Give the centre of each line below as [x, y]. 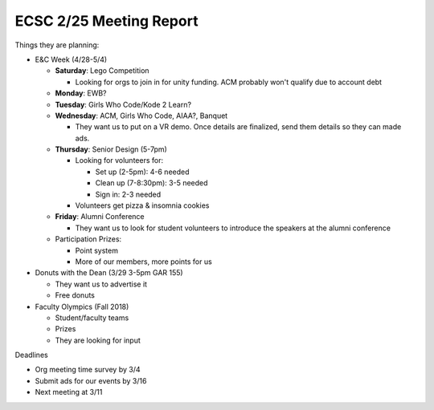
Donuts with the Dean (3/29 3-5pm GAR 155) [109, 273]
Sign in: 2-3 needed [128, 194]
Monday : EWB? [81, 93]
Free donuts [75, 295]
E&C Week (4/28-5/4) [71, 59]
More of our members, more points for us [143, 262]
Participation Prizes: [88, 239]
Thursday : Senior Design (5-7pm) [111, 149]
